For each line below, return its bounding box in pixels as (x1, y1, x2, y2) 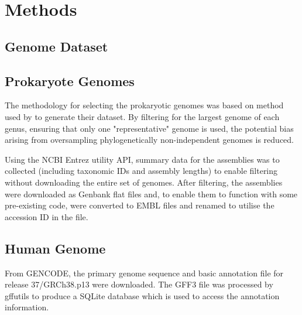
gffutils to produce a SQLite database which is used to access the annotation (5, 289, 280, 302)
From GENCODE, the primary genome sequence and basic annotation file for (5, 266, 284, 279)
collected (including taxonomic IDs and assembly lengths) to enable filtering (5, 165, 278, 177)
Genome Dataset (5, 37, 108, 55)
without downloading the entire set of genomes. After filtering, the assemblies (5, 176, 283, 188)
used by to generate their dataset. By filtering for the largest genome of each (5, 110, 280, 122)
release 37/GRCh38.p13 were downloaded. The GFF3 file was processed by (5, 278, 273, 290)
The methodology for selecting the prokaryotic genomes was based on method (5, 99, 284, 111)
